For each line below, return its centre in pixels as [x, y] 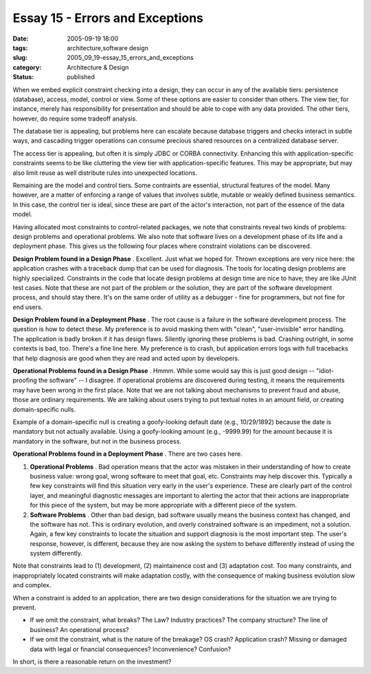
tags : [20, 48]
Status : [23, 77]
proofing [25, 380]
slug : [20, 58]
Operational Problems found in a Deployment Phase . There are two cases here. [128, 454]
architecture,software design [108, 48]
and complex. [32, 585]
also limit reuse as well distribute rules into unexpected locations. [105, 173]
